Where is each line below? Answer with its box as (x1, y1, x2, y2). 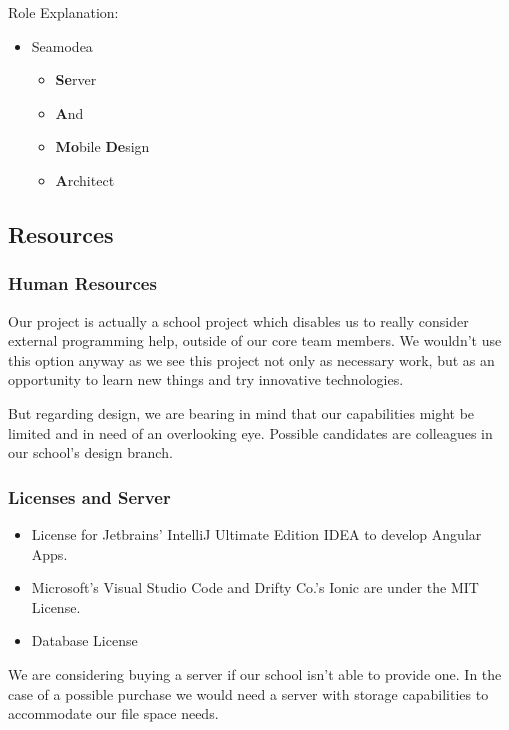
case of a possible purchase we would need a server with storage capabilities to (8, 683, 489, 704)
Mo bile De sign (55, 136, 150, 157)
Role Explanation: (8, 2, 119, 22)
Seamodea (31, 35, 93, 56)
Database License (31, 630, 138, 651)
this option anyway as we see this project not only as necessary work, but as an (8, 349, 495, 370)
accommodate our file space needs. (8, 703, 219, 724)
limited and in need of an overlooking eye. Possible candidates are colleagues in (8, 422, 493, 443)
